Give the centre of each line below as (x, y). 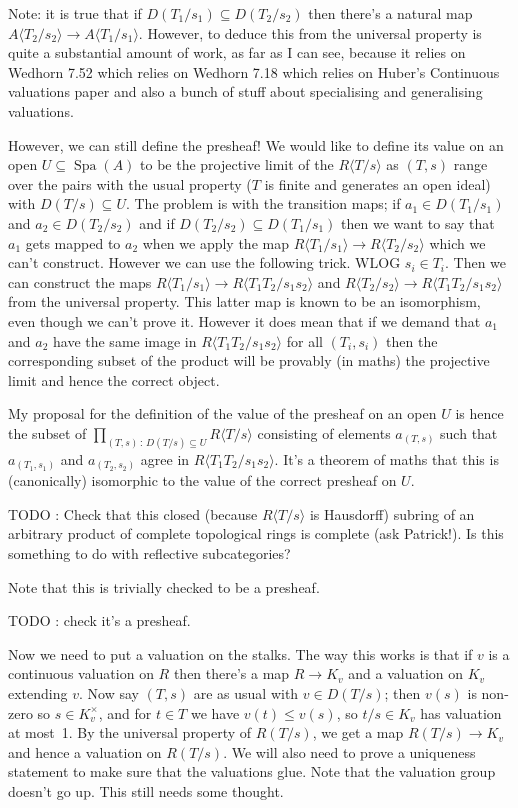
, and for (125, 712)
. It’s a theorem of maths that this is (386, 458)
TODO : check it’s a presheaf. (99, 620)
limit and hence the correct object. (114, 379)
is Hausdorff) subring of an (392, 513)
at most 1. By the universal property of (130, 732)
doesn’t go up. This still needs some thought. (146, 790)
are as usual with (246, 693)
